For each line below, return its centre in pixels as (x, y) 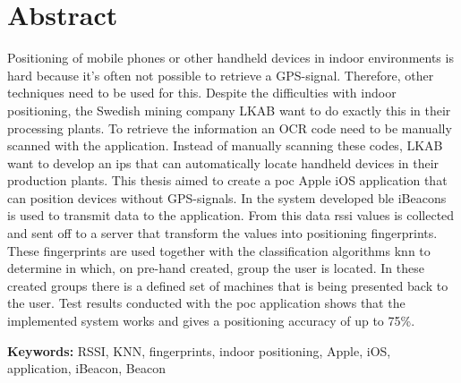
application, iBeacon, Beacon (86, 368)
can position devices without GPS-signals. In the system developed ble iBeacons (227, 197)
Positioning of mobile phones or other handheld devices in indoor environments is (230, 58)
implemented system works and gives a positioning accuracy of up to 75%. (211, 321)
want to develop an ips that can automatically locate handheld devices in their (223, 162)
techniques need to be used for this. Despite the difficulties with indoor (202, 93)
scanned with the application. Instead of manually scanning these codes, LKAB (225, 145)
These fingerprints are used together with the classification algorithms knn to (219, 250)
